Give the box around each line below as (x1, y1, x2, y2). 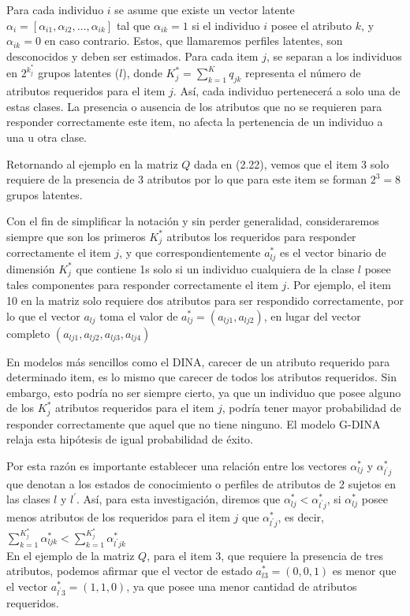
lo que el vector (6, 307, 80, 324)
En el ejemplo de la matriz (6, 547, 135, 563)
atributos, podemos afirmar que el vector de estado (6, 562, 252, 579)
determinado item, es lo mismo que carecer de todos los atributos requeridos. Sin (6, 369, 397, 385)
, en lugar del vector (263, 307, 361, 324)
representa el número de (245, 65, 361, 81)
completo (6, 325, 50, 341)
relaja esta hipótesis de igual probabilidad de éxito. (6, 431, 254, 447)
